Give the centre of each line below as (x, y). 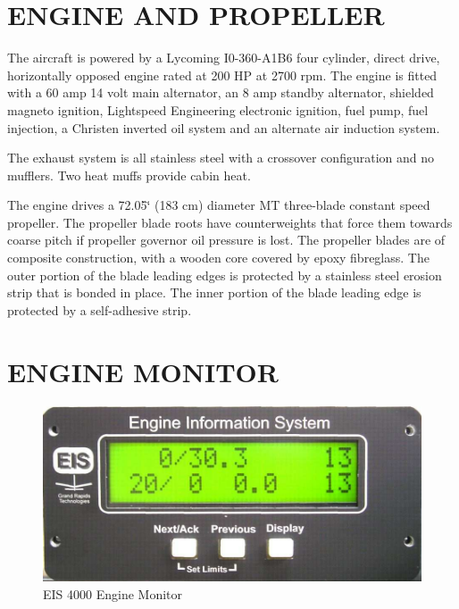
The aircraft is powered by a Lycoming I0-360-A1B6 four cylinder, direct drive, (224, 58)
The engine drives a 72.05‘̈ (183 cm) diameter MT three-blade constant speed (219, 205)
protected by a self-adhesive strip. (100, 309)
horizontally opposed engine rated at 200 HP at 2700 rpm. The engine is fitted (222, 75)
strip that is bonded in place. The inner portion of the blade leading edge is (214, 292)
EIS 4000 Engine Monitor (113, 594)
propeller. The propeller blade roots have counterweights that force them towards (230, 222)
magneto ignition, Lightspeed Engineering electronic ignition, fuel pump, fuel (218, 109)
